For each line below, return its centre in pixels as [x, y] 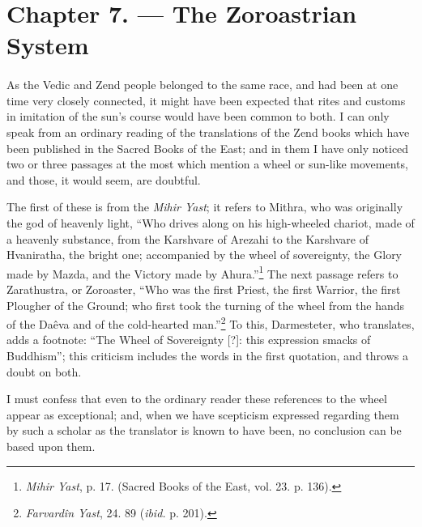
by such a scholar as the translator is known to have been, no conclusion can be [204, 430]
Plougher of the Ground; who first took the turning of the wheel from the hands [206, 305]
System [48, 45]
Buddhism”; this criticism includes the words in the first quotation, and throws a [207, 355]
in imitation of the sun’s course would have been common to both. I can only [198, 116]
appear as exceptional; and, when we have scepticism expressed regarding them [203, 414]
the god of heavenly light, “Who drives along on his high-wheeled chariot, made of [211, 222]
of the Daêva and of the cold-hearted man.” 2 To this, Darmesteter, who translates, [211, 323]
